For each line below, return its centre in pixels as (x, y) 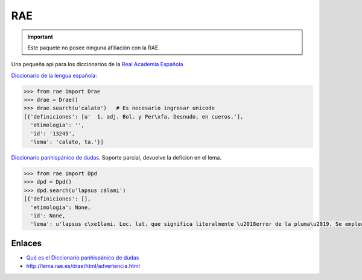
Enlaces (27, 243)
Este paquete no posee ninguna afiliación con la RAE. (94, 48)
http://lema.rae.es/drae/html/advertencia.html (83, 266)
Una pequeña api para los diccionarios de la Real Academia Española (97, 64)
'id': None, (48, 216)
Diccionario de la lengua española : (54, 75)
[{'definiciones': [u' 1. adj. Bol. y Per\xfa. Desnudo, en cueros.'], (134, 117)
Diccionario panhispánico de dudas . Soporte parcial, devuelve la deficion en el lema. (116, 158)
